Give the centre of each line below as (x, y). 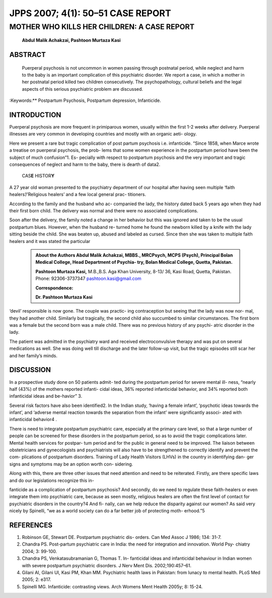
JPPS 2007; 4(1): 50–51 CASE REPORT (90, 13)
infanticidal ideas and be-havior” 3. (46, 396)
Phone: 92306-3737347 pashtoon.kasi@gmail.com (88, 279)
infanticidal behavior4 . (33, 420)
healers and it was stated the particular (50, 241)
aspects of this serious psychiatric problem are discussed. (83, 89)
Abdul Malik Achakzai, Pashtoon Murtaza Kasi (71, 40)
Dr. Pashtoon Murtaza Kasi (64, 297)
